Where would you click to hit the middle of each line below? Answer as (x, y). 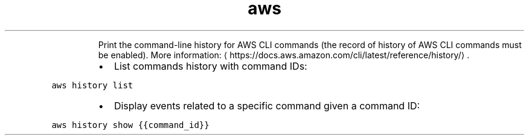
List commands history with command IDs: (210, 66)
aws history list (92, 85)
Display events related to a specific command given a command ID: (267, 105)
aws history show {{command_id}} (130, 125)
